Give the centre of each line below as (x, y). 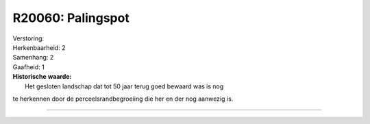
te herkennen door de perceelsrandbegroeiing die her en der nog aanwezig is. (123, 99)
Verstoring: (28, 38)
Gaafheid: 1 (28, 67)
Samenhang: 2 (33, 58)
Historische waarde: (42, 77)
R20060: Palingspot (71, 18)
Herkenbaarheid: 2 (39, 47)
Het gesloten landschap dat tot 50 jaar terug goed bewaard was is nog (124, 86)
